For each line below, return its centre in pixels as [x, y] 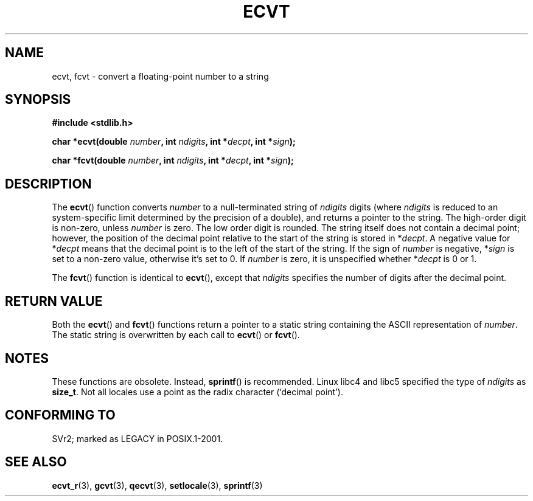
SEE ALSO [36, 462]
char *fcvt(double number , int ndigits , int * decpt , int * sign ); [173, 161]
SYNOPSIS [38, 100]
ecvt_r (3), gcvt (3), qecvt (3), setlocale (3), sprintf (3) [157, 485]
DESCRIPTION [48, 184]
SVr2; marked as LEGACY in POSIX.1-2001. [138, 438]
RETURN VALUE [54, 301]
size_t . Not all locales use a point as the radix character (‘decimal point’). [197, 392]
